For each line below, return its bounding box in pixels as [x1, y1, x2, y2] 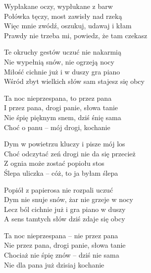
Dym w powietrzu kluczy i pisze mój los [4, 138, 125, 149]
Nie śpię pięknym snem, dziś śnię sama [4, 112, 121, 122]
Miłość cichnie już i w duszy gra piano [4, 66, 120, 76]
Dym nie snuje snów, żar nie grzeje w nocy [4, 194, 133, 205]
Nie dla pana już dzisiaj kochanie [4, 259, 104, 270]
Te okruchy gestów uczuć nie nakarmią [4, 47, 121, 57]
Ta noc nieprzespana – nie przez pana [4, 230, 118, 240]
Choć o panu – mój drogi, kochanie [4, 122, 110, 132]
